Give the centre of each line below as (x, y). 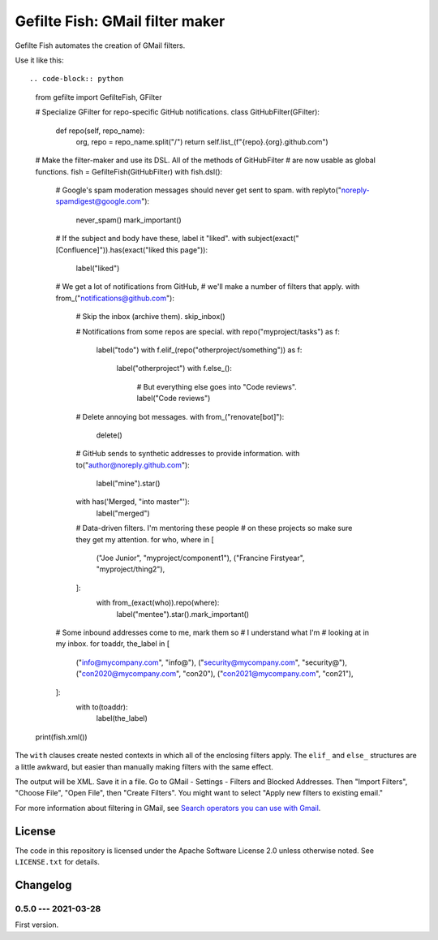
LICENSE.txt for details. (58, 861)
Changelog (43, 885)
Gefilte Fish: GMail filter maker (120, 21)
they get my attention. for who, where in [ (145, 539)
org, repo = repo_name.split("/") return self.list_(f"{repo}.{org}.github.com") (202, 141)
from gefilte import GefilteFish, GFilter (99, 97)
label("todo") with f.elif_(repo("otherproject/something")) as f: (199, 350)
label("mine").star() (128, 484)
